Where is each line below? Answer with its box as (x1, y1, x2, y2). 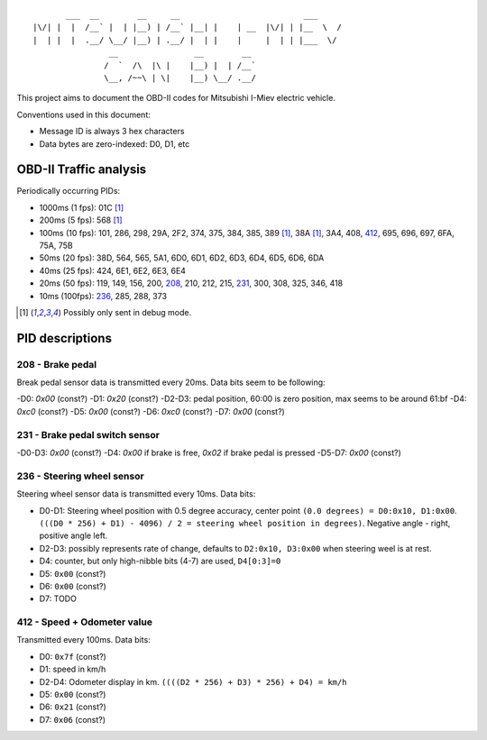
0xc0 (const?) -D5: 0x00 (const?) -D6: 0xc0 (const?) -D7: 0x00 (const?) (16, 406, 286, 416)
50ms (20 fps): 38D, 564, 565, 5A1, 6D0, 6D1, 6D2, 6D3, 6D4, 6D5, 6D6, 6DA (39, 252, 325, 263)
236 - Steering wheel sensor (16, 470, 144, 482)
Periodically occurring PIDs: (16, 186, 121, 196)
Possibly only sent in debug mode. (63, 306, 192, 317)
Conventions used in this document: (16, 109, 151, 120)
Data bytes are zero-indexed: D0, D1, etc (39, 138, 190, 149)
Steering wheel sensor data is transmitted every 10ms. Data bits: (16, 489, 256, 499)
